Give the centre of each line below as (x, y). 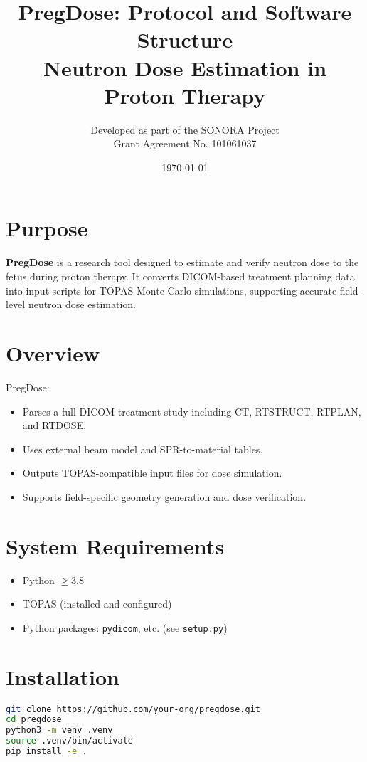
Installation (63, 676)
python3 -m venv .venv (59, 730)
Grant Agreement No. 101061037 (185, 143)
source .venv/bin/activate (69, 741)
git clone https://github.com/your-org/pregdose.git (133, 709)
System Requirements (115, 545)
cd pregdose (34, 720)
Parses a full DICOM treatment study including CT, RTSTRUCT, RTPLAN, (192, 411)
